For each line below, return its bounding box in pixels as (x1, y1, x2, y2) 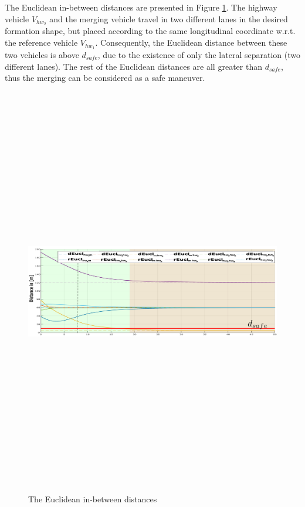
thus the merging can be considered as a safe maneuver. (5, 72, 205, 84)
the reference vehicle (5, 36, 78, 49)
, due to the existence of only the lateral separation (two (97, 48, 300, 60)
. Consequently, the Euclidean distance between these (95, 36, 287, 49)
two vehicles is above (5, 48, 79, 60)
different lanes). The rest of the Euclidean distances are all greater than (5, 60, 262, 72)
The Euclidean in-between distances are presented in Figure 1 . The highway (5, 1, 277, 13)
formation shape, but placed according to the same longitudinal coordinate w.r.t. (5, 25, 296, 37)
